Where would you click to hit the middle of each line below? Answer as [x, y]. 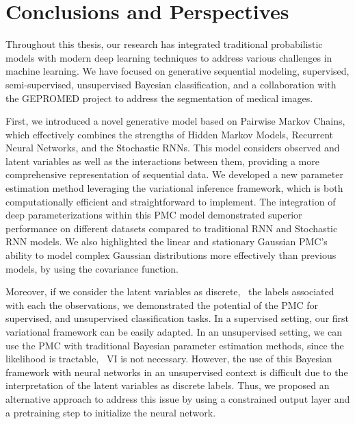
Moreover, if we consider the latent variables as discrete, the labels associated [170, 291]
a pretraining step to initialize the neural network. [111, 412]
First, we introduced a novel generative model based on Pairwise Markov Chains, [175, 121]
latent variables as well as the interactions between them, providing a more [162, 161]
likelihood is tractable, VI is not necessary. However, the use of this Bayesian [169, 359]
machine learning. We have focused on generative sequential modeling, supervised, [177, 71]
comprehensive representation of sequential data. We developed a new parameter [174, 174]
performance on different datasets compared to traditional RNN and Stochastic [172, 228]
